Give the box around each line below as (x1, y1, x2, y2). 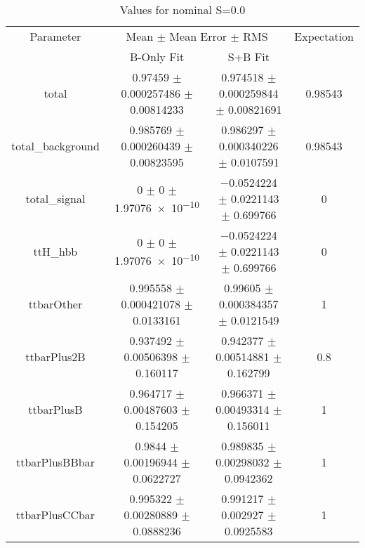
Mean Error (169, 28, 227, 44)
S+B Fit (227, 48, 270, 65)
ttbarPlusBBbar (15, 454, 95, 470)
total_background (11, 138, 100, 154)
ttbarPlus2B (25, 348, 86, 365)
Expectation (294, 28, 354, 44)
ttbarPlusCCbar (15, 507, 95, 523)
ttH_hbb (33, 243, 78, 259)
